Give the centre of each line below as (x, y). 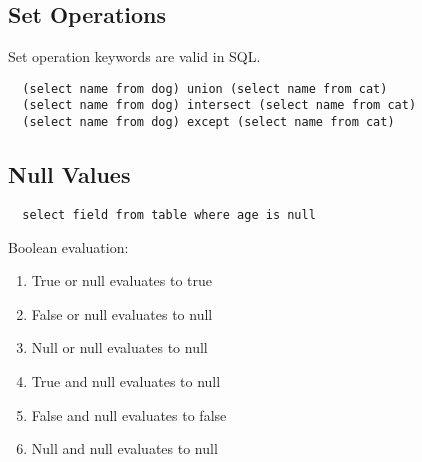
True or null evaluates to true (122, 280)
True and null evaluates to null (126, 381)
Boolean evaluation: (68, 246)
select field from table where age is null (169, 214)
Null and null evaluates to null (124, 448)
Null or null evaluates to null (119, 347)
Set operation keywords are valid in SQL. (134, 56)
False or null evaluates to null (122, 313)
